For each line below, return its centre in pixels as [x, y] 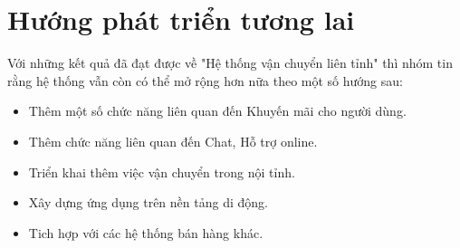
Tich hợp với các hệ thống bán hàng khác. [146, 232]
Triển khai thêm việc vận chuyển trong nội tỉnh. [162, 172]
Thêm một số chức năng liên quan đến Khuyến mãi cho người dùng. [217, 111]
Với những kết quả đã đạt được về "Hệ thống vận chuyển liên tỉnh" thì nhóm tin [230, 63]
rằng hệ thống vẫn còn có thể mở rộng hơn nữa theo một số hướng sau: [205, 80]
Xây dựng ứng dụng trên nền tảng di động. [148, 202]
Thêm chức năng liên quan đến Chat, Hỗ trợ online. [173, 141]
